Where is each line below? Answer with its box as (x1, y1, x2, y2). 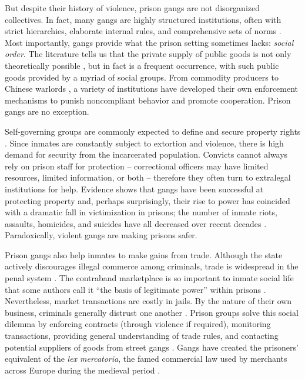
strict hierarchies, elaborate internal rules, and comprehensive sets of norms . (5, 25, 281, 37)
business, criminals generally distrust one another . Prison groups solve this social (5, 306, 299, 318)
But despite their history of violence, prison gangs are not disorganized (5, 2, 260, 14)
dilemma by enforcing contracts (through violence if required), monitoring (5, 318, 271, 330)
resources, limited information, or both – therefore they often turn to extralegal (5, 171, 291, 184)
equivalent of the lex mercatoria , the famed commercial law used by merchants (5, 352, 287, 365)
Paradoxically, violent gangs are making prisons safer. (5, 229, 197, 241)
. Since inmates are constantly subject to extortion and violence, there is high (5, 136, 284, 149)
